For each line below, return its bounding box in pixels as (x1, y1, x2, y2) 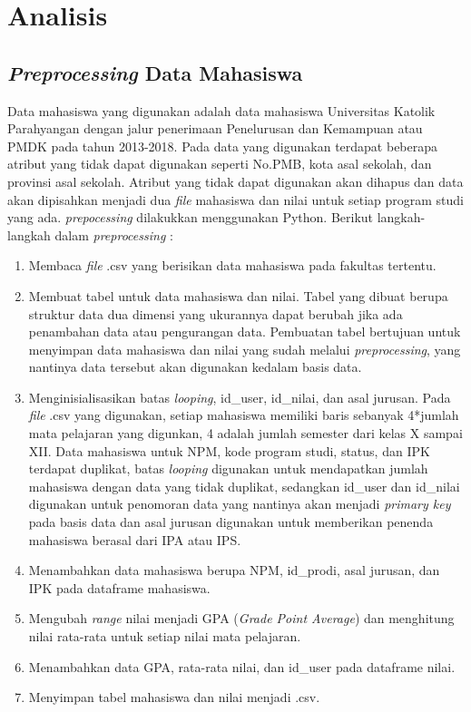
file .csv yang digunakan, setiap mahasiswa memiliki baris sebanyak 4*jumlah (28, 405, 459, 424)
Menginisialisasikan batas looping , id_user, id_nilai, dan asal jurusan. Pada (28, 387, 451, 406)
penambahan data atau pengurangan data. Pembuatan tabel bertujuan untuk (28, 322, 461, 341)
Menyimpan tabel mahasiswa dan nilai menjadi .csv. (28, 688, 320, 707)
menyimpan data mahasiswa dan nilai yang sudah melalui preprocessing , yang (28, 339, 461, 358)
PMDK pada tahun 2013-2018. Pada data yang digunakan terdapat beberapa (7, 136, 438, 155)
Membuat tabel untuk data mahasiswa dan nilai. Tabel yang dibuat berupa (28, 286, 448, 305)
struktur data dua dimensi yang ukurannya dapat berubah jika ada (28, 304, 403, 323)
